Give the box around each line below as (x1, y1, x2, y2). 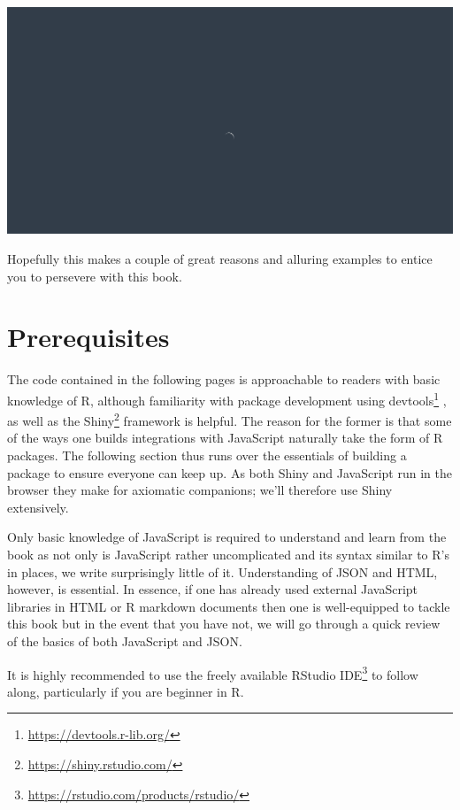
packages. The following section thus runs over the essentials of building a (7, 446, 407, 465)
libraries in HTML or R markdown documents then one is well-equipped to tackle (7, 597, 450, 615)
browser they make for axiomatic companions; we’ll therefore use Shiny (7, 481, 393, 499)
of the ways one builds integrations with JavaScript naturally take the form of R (7, 428, 443, 447)
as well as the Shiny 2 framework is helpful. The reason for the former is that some (7, 409, 452, 429)
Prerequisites (7, 319, 170, 355)
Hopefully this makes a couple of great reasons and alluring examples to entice (7, 250, 433, 268)
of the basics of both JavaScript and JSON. (7, 631, 242, 650)
